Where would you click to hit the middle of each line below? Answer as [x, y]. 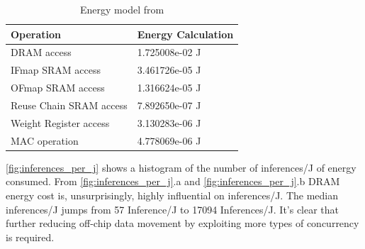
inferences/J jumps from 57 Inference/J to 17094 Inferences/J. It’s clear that [173, 209]
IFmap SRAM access [56, 70]
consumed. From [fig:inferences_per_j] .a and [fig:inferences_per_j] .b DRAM [173, 181]
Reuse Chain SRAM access [69, 105]
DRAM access [41, 52]
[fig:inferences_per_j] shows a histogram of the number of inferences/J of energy [181, 167]
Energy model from [122, 9]
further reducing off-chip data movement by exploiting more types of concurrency [182, 223]
